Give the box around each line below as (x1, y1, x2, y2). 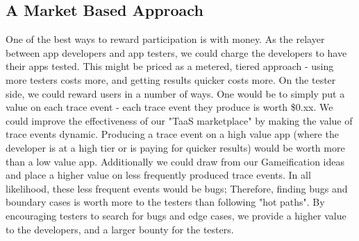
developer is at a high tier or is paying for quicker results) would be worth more (6, 140, 345, 154)
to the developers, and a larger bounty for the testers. (6, 222, 234, 236)
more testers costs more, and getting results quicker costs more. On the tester (6, 72, 336, 87)
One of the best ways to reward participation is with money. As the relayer (6, 32, 325, 46)
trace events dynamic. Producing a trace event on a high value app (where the (6, 127, 339, 141)
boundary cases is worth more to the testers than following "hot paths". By (6, 195, 325, 209)
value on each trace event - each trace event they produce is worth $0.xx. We (6, 100, 333, 114)
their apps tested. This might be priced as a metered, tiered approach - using (6, 59, 334, 73)
